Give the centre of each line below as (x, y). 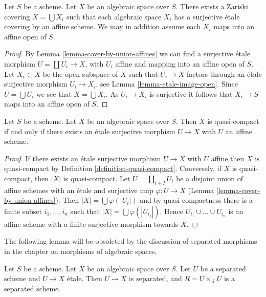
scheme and (22, 278)
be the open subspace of (80, 73)
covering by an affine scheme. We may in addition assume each (103, 26)
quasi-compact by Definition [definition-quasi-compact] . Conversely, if (113, 168)
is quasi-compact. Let (97, 178)
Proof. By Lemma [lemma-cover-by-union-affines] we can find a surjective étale (127, 54)
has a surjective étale (207, 16)
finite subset (23, 211)
